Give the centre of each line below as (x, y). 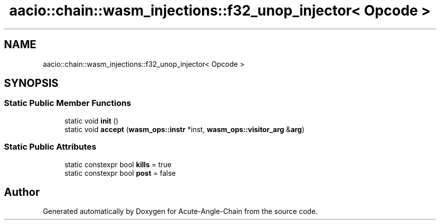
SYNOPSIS (31, 83)
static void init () (91, 121)
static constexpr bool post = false (120, 173)
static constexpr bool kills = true (118, 164)
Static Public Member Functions (68, 103)
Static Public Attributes (50, 147)
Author (22, 192)
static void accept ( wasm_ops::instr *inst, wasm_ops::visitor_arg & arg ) (185, 129)
